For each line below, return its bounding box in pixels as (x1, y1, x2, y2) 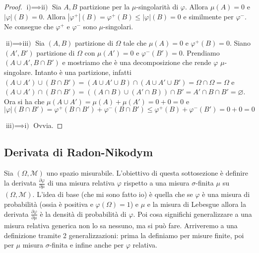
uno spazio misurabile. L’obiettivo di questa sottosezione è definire (46, 168, 248, 178)
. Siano (229, 38, 251, 48)
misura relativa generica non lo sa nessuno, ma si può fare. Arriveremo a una (4, 220, 238, 231)
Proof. (4, 1, 22, 11)
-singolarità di (136, 1, 179, 11)
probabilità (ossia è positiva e (4, 199, 93, 209)
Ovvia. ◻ (33, 120, 63, 130)
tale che (123, 38, 147, 48)
